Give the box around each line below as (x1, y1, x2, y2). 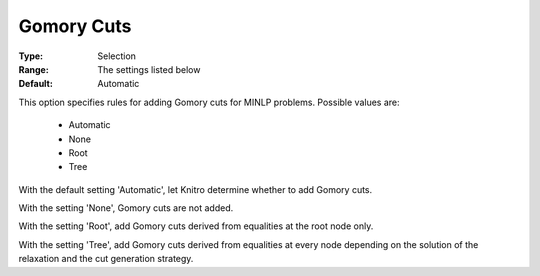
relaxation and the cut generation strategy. (18, 253, 194, 265)
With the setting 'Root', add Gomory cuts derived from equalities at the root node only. (18, 220, 374, 232)
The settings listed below (97, 63, 201, 75)
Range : (18, 63, 49, 75)
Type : (18, 50, 44, 62)
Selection (97, 50, 137, 62)
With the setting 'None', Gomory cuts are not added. (18, 202, 234, 214)
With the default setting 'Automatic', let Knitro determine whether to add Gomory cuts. (18, 183, 373, 195)
